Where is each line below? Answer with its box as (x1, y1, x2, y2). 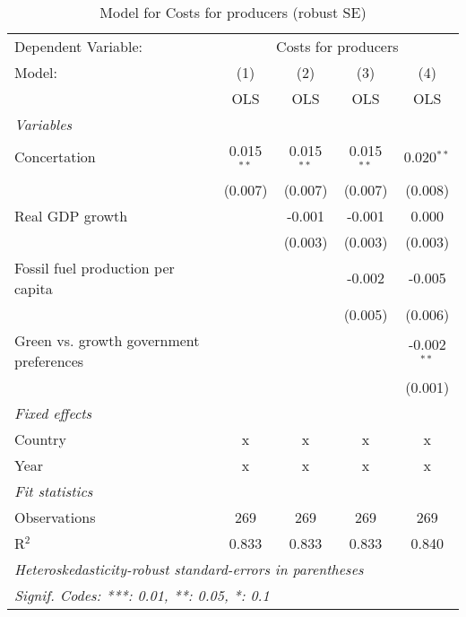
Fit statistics (14, 480, 93, 501)
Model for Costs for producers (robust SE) (99, 2, 367, 22)
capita (14, 277, 53, 299)
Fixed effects (14, 402, 92, 423)
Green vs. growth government (14, 329, 200, 351)
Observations (14, 506, 96, 527)
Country (14, 428, 66, 449)
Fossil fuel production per (14, 256, 175, 278)
